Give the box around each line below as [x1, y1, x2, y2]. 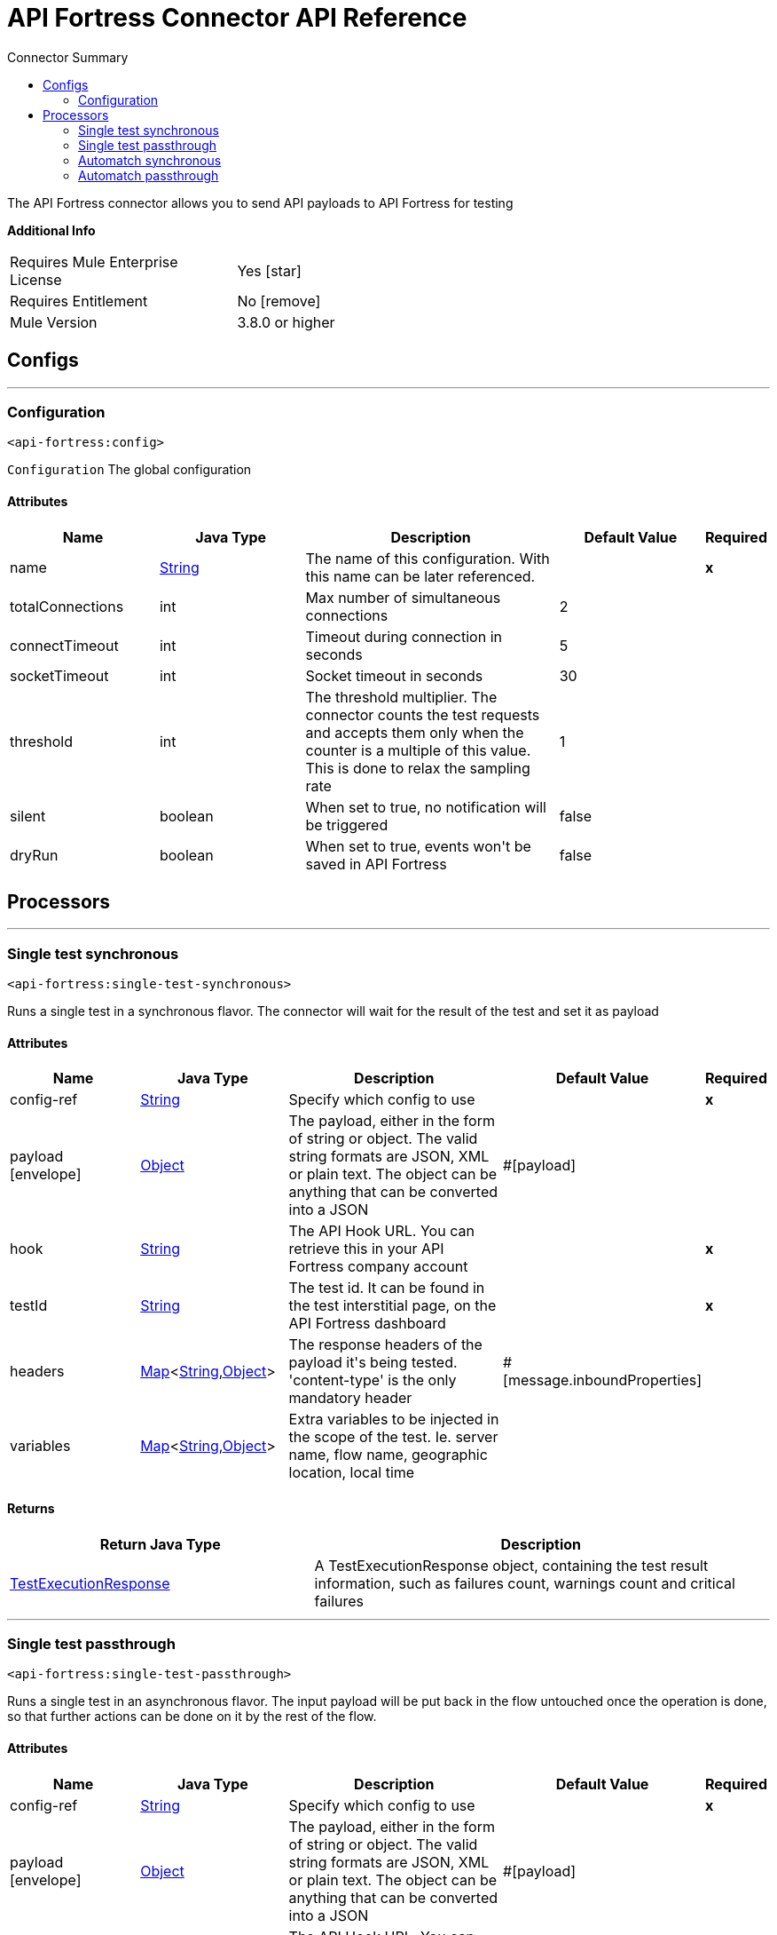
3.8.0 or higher [237, 313, 335, 331]
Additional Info [7, 222, 96, 238]
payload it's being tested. [288, 1353, 458, 1372]
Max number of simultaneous [305, 588, 501, 607]
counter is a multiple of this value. [305, 741, 531, 759]
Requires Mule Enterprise [10, 252, 178, 271]
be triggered [305, 815, 388, 834]
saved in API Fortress [305, 854, 447, 873]
